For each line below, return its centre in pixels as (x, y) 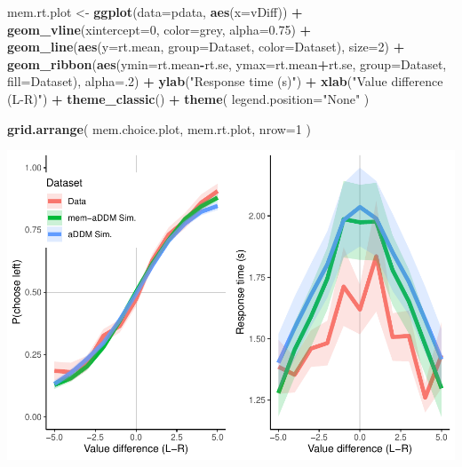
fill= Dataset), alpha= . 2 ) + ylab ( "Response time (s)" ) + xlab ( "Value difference (225, 81)
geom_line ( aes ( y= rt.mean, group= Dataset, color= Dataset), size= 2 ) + (206, 47)
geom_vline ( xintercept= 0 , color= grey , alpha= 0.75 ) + (159, 29)
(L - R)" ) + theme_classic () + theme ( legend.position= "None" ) (188, 98)
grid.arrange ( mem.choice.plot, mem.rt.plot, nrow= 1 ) (159, 128)
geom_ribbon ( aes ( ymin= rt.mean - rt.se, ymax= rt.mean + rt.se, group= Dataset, (227, 63)
